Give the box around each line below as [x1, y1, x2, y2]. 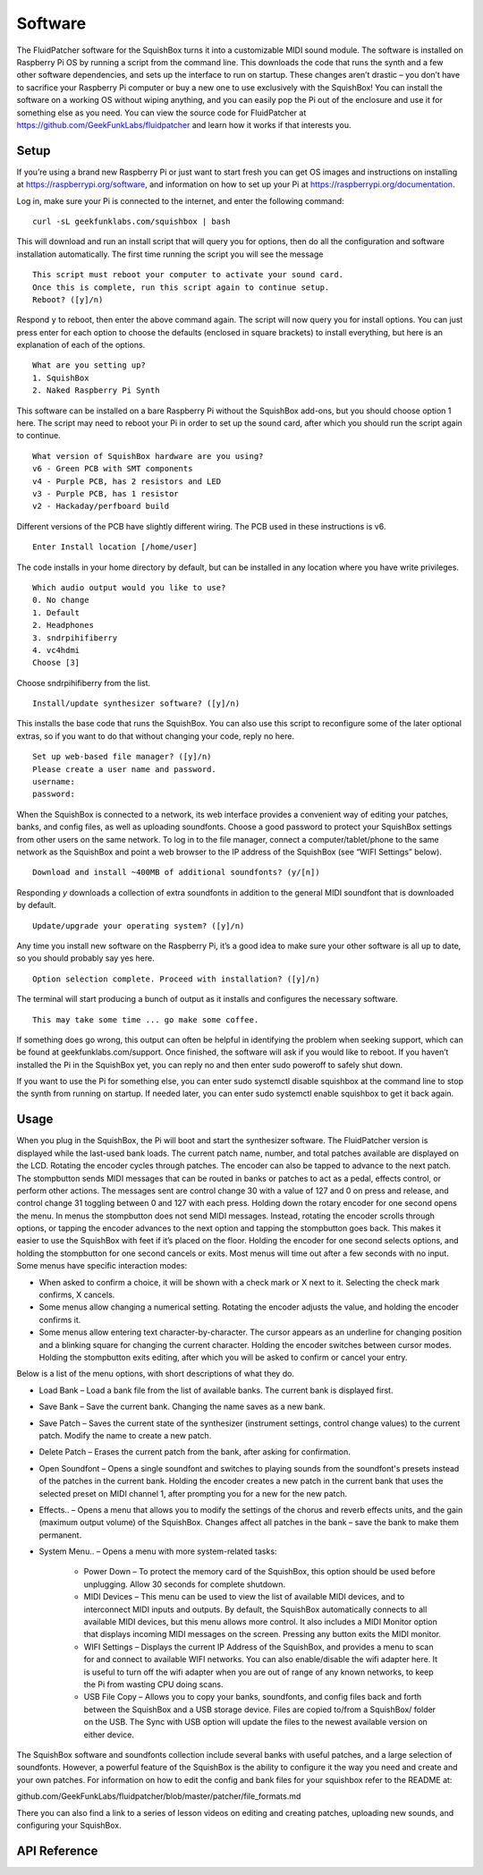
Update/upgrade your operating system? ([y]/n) [32, 921, 245, 930]
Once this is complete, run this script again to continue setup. [32, 282, 330, 293]
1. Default [32, 607, 80, 617]
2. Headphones [32, 620, 94, 631]
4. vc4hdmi [32, 645, 80, 655]
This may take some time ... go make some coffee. [32, 1014, 259, 1024]
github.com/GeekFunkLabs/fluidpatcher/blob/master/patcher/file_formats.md [16, 1791, 301, 1802]
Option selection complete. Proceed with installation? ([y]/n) [32, 973, 321, 984]
